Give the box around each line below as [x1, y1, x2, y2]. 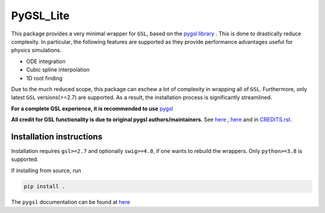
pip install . [23, 183, 66, 190]
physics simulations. [11, 47, 62, 54]
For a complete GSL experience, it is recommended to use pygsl [11, 105, 173, 112]
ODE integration [26, 58, 66, 65]
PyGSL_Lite [11, 9, 70, 22]
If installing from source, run [11, 167, 81, 174]
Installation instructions [11, 131, 102, 142]
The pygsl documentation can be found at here [11, 198, 131, 205]
